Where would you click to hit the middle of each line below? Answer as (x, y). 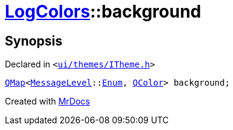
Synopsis (34, 41)
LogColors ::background (103, 12)
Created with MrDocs (48, 101)
